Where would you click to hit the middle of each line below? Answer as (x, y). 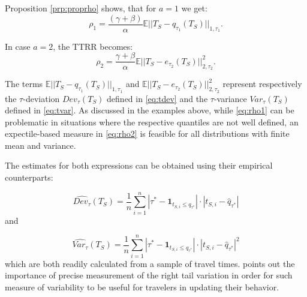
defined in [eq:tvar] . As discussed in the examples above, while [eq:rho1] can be (150, 110)
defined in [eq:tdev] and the (157, 98)
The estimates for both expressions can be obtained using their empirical (139, 165)
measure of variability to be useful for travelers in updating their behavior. (142, 286)
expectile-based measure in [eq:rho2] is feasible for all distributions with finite (147, 133)
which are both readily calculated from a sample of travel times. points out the (150, 263)
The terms (24, 84)
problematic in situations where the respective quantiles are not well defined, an (152, 121)
